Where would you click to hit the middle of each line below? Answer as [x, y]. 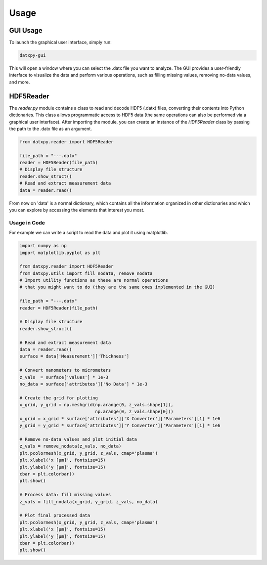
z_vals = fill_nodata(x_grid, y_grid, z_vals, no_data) [89, 501]
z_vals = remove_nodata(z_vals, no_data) [70, 446]
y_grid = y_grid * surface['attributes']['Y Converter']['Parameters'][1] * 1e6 [120, 426]
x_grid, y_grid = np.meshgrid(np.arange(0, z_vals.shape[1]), [96, 405]
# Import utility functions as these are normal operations [94, 280]
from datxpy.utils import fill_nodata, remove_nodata [86, 273]
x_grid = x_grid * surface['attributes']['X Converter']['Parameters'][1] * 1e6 [120, 418]
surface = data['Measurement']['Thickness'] [74, 356]
